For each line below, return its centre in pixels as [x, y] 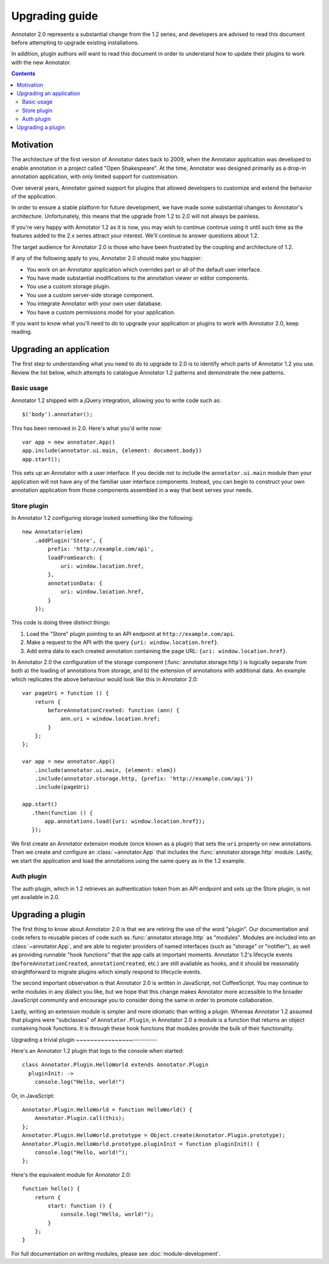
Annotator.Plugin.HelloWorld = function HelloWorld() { [107, 1110]
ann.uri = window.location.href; [111, 719]
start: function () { [80, 1206]
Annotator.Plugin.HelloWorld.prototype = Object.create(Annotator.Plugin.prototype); [154, 1136]
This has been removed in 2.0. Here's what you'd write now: [87, 428]
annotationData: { [75, 583]
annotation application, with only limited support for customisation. [95, 176]
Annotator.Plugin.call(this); [80, 1118]
